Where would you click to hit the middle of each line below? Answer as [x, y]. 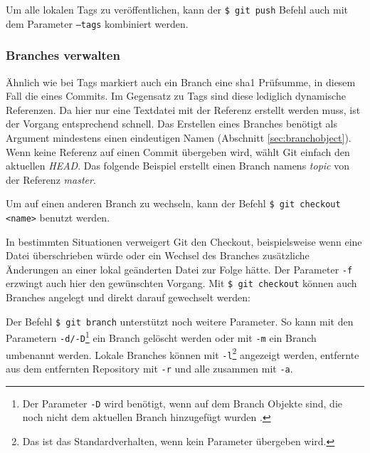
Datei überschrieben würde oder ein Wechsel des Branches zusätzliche [158, 255]
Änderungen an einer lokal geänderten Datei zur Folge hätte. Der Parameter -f [179, 269]
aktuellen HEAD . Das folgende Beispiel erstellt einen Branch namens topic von [178, 166]
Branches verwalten [63, 55]
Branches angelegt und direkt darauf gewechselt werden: [128, 297]
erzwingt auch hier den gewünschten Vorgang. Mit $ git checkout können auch [181, 283]
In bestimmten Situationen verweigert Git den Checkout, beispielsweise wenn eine [184, 241]
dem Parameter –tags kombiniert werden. [97, 23]
